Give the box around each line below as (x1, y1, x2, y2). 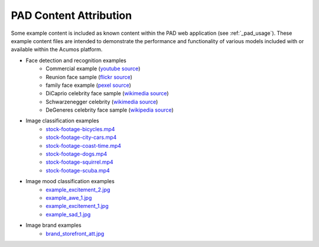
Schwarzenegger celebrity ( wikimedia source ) (45, 98, 158, 105)
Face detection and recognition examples (25, 57, 126, 64)
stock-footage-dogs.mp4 (45, 151, 108, 158)
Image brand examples (25, 222, 82, 229)
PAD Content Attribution (11, 9, 132, 22)
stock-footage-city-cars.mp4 (45, 134, 117, 141)
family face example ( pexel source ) (45, 82, 131, 89)
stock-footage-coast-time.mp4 (45, 142, 121, 149)
